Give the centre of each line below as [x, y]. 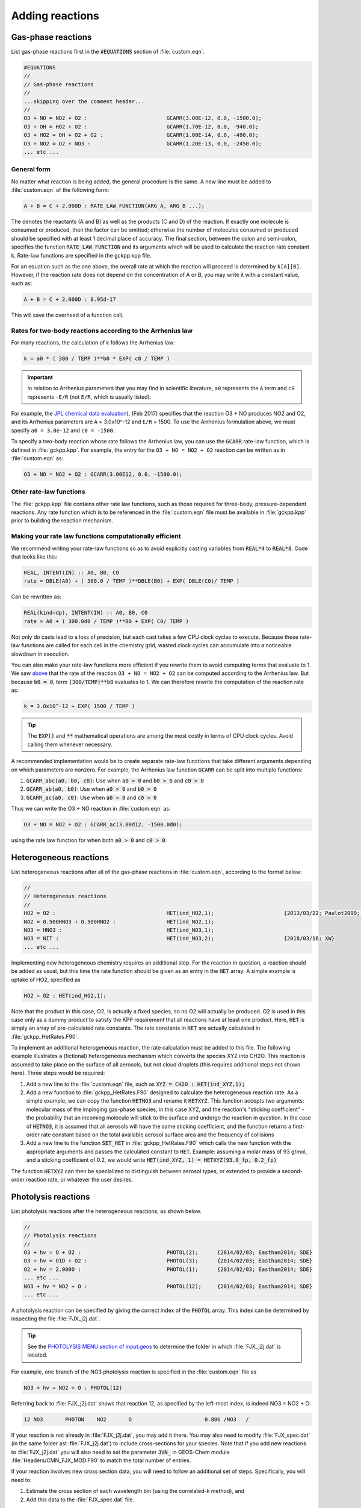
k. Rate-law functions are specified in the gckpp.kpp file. [81, 255]
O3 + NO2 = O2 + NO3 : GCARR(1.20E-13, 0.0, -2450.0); [143, 144]
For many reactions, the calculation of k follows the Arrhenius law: [93, 342]
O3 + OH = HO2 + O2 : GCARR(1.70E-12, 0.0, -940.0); [141, 126]
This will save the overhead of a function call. [67, 315]
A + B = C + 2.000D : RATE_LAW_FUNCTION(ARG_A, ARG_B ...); [114, 206]
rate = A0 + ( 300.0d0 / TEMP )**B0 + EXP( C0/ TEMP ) [106, 621]
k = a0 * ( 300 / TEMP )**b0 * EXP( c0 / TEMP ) [97, 358]
